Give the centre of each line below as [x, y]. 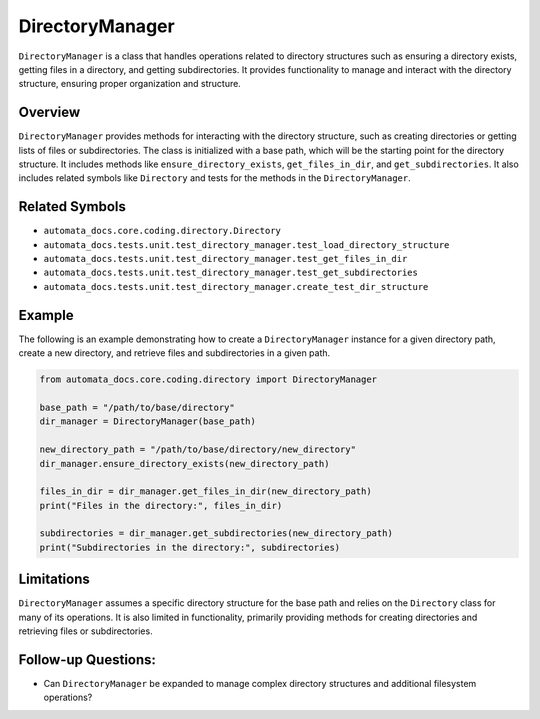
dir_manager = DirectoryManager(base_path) [148, 421]
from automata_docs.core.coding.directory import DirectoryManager [208, 379]
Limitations [54, 579]
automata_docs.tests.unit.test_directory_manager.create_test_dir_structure [236, 286]
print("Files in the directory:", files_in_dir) [161, 505]
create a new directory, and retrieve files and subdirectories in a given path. [174, 353]
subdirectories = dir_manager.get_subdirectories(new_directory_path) [216, 533]
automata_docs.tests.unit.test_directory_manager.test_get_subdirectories [231, 273]
